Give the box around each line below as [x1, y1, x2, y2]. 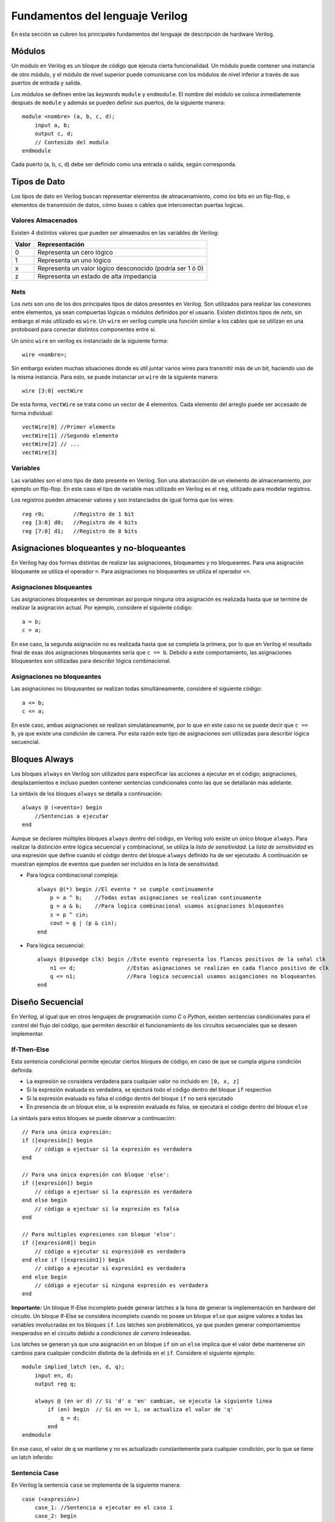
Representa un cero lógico [37, 248, 114, 257]
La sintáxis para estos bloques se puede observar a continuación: [11, 1114, 176, 1121]
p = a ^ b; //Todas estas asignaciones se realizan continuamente [49, 894, 262, 901]
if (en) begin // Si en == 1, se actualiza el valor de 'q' [47, 1406, 234, 1413]
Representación [37, 240, 85, 249]
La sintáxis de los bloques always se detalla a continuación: [11, 790, 162, 798]
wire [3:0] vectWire [22, 387, 83, 395]
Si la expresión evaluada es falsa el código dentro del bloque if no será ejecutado [26, 1095, 233, 1102]
